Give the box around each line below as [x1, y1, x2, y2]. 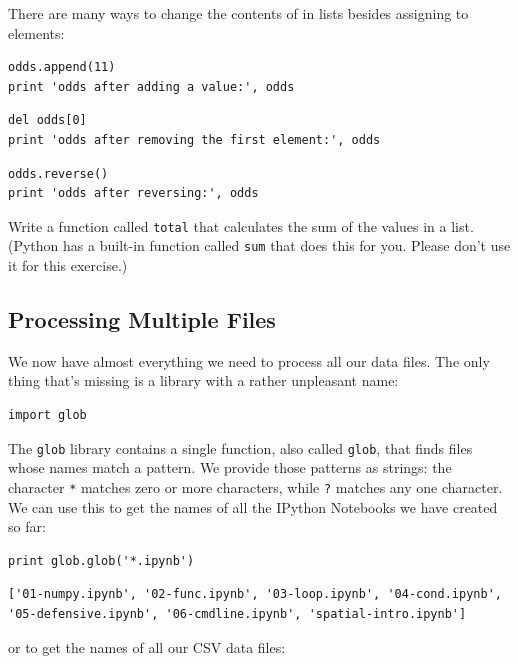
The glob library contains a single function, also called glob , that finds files [8, 437, 473, 458]
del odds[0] [8, 113, 87, 128]
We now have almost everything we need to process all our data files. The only [8, 350, 490, 371]
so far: [8, 516, 46, 537]
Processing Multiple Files [8, 304, 276, 335]
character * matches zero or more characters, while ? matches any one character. [8, 476, 503, 497]
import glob [8, 408, 87, 423]
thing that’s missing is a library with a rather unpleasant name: [8, 370, 399, 391]
